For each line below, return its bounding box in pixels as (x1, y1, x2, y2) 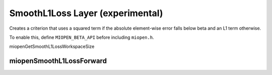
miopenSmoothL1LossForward (9, 57, 107, 65)
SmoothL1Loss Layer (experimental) (9, 8, 163, 19)
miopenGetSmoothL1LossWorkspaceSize (9, 43, 95, 50)
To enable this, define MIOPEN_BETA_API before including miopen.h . (9, 34, 154, 40)
